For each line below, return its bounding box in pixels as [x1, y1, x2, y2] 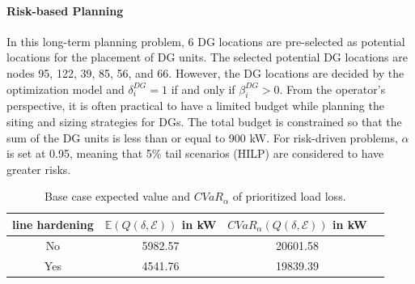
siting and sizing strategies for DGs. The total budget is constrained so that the [6, 112, 402, 129]
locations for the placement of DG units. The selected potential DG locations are [6, 49, 409, 66]
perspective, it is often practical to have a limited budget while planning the [6, 97, 384, 114]
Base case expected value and [44, 188, 191, 205]
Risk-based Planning [6, 2, 124, 19]
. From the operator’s [279, 80, 386, 97]
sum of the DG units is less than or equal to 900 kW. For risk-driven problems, [6, 129, 398, 146]
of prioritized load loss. [232, 188, 346, 205]
